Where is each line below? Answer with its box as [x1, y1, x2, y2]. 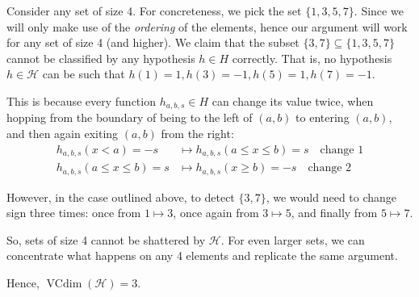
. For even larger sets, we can [220, 231, 365, 248]
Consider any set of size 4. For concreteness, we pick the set [6, 2, 302, 19]
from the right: [161, 125, 234, 142]
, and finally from [291, 204, 378, 221]
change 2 [308, 162, 352, 174]
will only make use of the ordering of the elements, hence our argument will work [6, 18, 408, 35]
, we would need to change [266, 188, 397, 205]
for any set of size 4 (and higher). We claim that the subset [6, 34, 300, 51]
